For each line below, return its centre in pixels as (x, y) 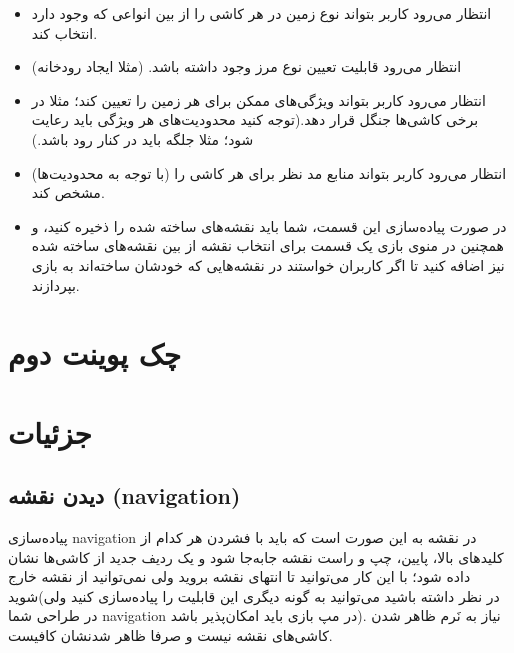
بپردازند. (55, 284)
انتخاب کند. (64, 32)
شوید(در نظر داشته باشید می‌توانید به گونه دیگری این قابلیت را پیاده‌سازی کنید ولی (254, 595)
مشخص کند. (68, 192)
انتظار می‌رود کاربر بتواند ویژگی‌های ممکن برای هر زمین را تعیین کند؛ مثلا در (258, 99)
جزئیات (50, 431)
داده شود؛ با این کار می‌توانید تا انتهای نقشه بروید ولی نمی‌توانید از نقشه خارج (239, 576)
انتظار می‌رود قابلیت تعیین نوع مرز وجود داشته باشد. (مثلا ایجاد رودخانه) (246, 66)
